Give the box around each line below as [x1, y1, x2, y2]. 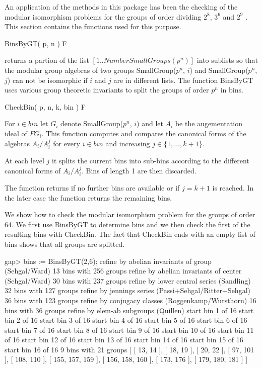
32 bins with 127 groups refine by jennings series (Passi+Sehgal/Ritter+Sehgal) [5, 285, 250, 296]
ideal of [5, 128, 27, 138]
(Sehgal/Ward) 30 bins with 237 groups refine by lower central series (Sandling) [5, 275, 251, 286]
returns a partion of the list [5, 55, 89, 65]
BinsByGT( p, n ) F [5, 38, 67, 48]
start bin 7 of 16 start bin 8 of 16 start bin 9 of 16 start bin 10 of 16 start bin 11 [5, 324, 254, 335]
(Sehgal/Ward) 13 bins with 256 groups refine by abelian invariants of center [5, 265, 242, 276]
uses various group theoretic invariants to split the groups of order [5, 84, 209, 95]
